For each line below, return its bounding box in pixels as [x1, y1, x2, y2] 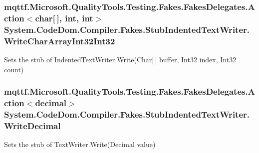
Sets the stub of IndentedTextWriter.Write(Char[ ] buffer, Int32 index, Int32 [4, 54, 237, 64]
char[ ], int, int [35, 11, 93, 24]
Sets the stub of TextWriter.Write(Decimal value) [4, 139, 156, 150]
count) [4, 64, 24, 74]
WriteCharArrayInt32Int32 [4, 34, 115, 47]
